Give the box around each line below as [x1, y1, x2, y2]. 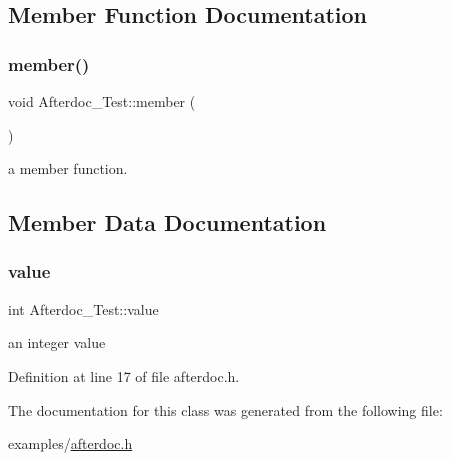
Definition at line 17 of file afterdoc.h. [8, 365, 240, 386]
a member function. [8, 158, 128, 179]
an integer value [8, 332, 106, 353]
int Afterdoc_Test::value [8, 298, 159, 319]
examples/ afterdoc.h [8, 433, 133, 454]
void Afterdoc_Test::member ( [8, 91, 196, 111]
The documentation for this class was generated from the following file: [8, 399, 443, 420]
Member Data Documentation [8, 207, 327, 238]
